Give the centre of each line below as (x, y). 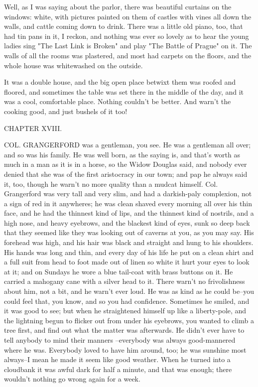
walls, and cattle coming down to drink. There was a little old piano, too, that (124, 26)
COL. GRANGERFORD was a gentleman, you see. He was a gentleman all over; (128, 145)
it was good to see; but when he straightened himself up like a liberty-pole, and (125, 311)
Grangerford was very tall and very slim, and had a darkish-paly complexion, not (128, 193)
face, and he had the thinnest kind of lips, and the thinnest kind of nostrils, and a (129, 213)
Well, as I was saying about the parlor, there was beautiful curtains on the (118, 6)
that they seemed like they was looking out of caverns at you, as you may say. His (129, 232)
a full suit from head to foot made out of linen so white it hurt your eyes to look (127, 262)
